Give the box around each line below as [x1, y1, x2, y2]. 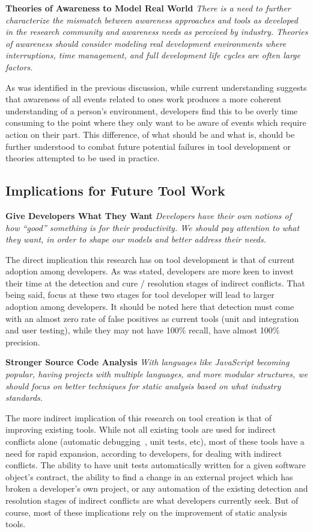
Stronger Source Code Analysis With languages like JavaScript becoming [5, 356, 290, 368]
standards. [5, 391, 43, 404]
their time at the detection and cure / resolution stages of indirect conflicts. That [5, 276, 305, 289]
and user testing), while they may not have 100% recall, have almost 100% [5, 324, 280, 336]
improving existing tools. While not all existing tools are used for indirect [5, 423, 276, 436]
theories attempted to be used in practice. [5, 152, 160, 164]
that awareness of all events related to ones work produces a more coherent [5, 93, 282, 105]
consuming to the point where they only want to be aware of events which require [5, 116, 306, 129]
